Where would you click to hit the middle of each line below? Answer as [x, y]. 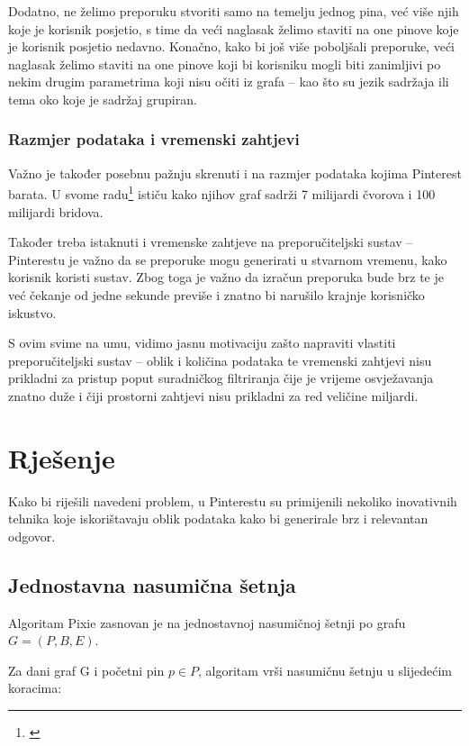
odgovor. [32, 536]
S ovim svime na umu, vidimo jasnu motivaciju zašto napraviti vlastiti [202, 343]
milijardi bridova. [56, 211]
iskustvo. [32, 312]
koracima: [35, 688]
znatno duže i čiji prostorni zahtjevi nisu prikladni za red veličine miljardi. [213, 395]
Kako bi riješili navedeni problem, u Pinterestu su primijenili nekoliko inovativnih [233, 500]
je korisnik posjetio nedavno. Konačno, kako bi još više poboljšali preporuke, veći [231, 46]
